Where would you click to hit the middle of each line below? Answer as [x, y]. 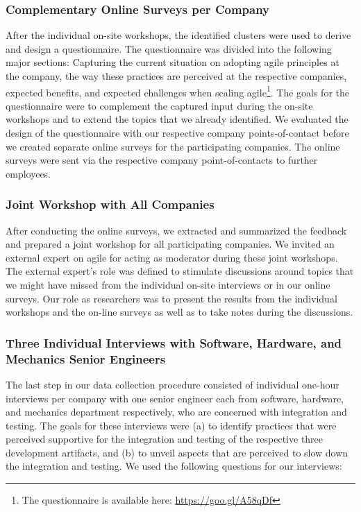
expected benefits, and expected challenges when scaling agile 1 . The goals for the [177, 91]
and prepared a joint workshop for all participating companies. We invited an [170, 244]
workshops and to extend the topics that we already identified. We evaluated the [177, 119]
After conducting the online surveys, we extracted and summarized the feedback [176, 230]
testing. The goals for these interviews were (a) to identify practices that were [171, 425]
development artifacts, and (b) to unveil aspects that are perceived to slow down [177, 452]
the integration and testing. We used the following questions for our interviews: [174, 466]
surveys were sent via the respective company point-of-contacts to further [162, 160]
